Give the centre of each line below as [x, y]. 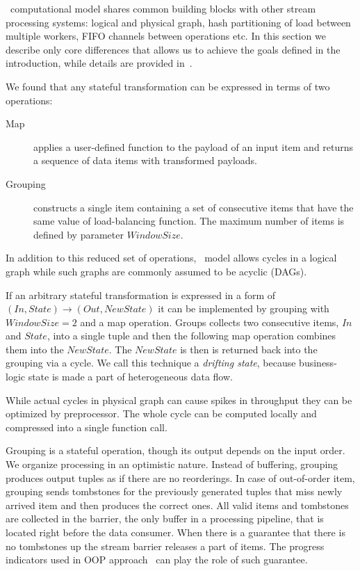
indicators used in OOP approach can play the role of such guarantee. [157, 560]
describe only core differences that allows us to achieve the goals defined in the [173, 49]
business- [318, 363]
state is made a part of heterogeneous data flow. [130, 377]
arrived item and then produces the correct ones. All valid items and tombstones [177, 505]
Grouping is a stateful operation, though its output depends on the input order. [175, 450]
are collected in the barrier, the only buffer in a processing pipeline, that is [165, 518]
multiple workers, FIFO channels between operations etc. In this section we [166, 36]
